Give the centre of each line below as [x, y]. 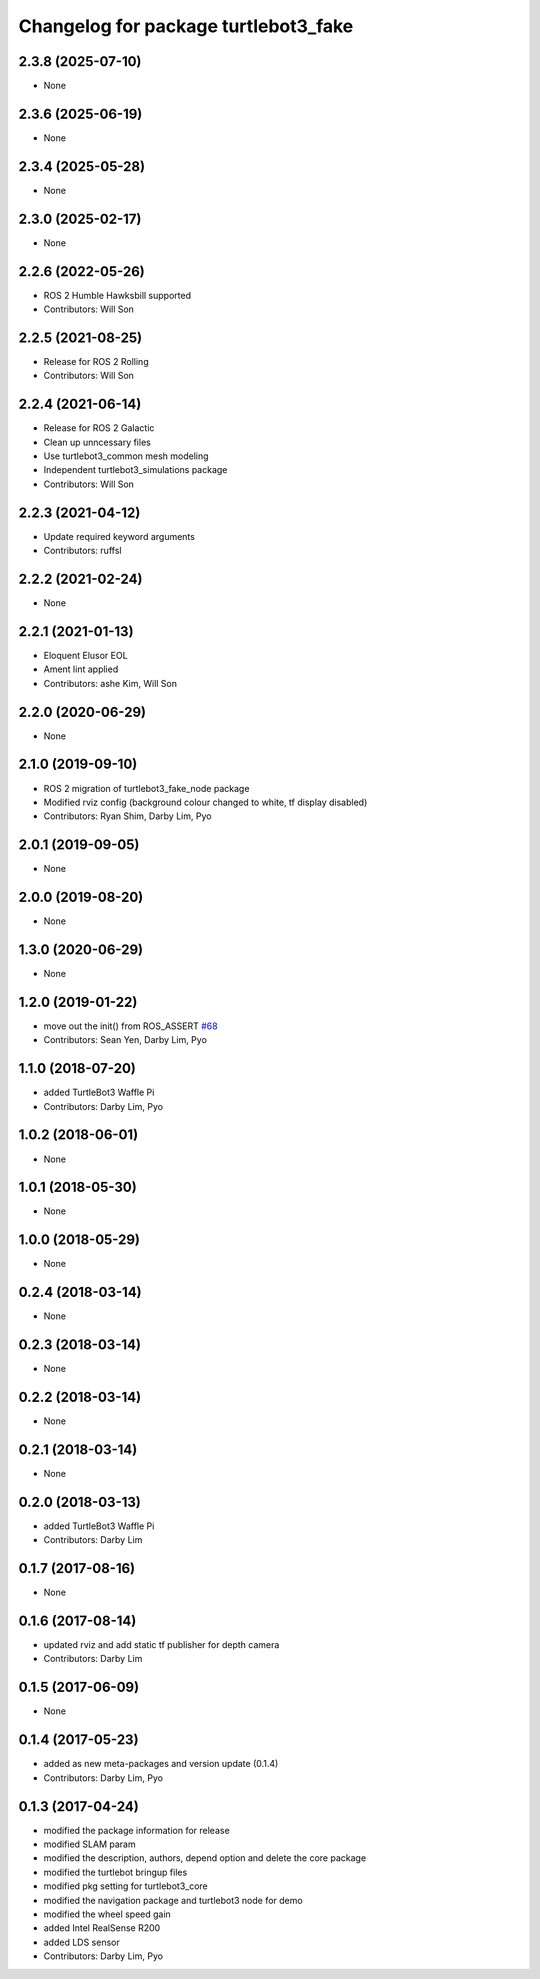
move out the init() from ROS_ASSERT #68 [131, 1026]
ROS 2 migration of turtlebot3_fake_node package [146, 788]
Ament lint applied [81, 669]
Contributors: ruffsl [82, 551]
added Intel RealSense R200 [102, 1928]
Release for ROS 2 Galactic [99, 428]
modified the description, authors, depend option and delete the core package [205, 1858]
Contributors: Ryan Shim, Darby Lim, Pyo [127, 816]
